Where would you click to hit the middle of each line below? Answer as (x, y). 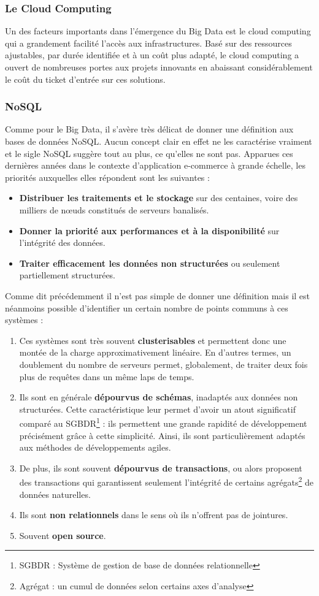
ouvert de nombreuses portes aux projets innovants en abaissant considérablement (159, 67)
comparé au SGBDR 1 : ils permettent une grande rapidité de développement (163, 422)
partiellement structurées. (67, 275)
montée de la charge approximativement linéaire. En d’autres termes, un (155, 352)
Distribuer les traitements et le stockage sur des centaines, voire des (159, 198)
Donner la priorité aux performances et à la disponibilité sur (149, 230)
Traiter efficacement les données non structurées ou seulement (150, 263)
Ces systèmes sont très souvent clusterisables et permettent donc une (153, 340)
